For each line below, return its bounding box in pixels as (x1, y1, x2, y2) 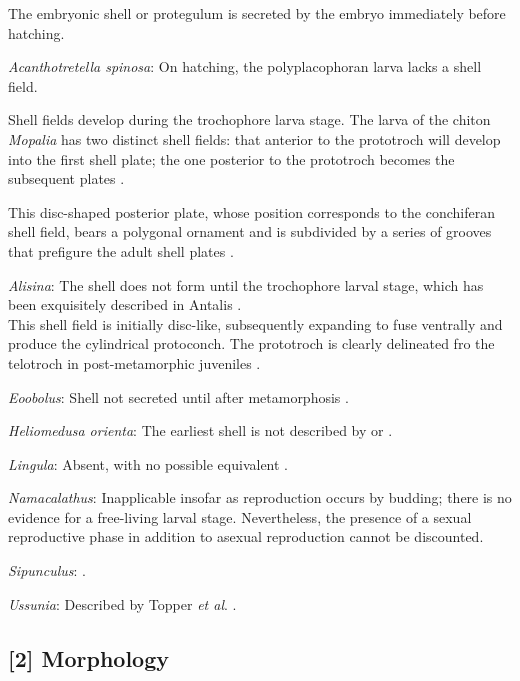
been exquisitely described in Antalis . (8, 294, 242, 315)
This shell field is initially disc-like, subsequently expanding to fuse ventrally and (8, 313, 503, 334)
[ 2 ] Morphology (8, 642, 169, 673)
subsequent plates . (8, 168, 125, 189)
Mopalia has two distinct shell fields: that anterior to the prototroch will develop (8, 128, 501, 149)
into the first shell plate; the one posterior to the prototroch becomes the (8, 148, 455, 169)
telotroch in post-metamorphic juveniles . (8, 352, 261, 373)
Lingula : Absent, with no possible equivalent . (8, 453, 288, 474)
